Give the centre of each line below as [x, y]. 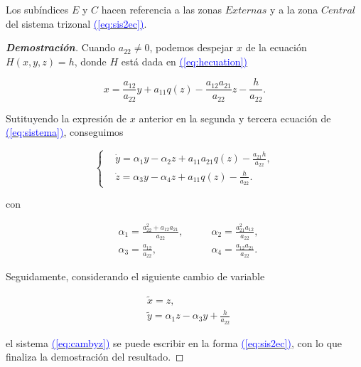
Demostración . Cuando [61, 47]
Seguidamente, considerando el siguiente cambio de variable [135, 276]
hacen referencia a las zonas [162, 9]
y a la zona [294, 9]
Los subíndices [37, 9]
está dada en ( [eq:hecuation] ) [184, 61]
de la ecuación [276, 47]
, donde [90, 61]
